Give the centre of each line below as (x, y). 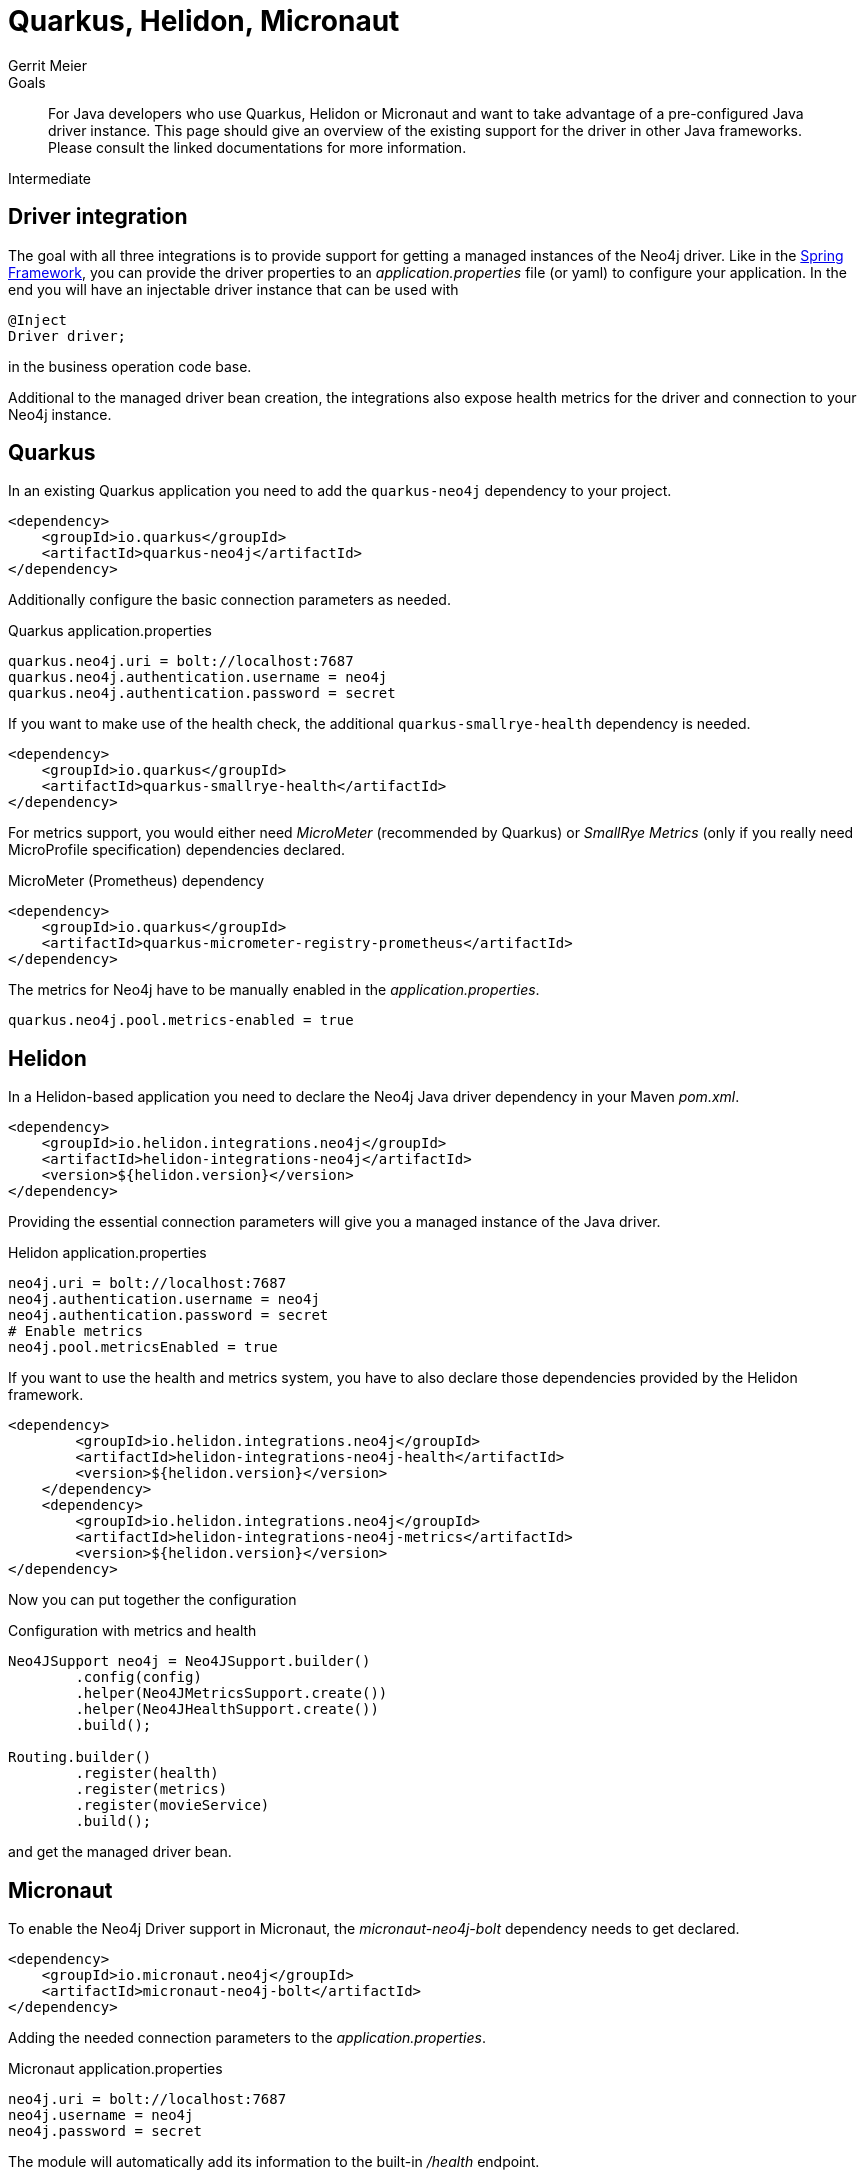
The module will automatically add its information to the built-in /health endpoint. (274, 2162)
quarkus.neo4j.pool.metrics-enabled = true (181, 1020)
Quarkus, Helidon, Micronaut (204, 21)
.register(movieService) (172, 1805)
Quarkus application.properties (110, 631)
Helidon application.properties (107, 1253)
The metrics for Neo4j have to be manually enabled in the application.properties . (274, 990)
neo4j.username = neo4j (101, 2115)
